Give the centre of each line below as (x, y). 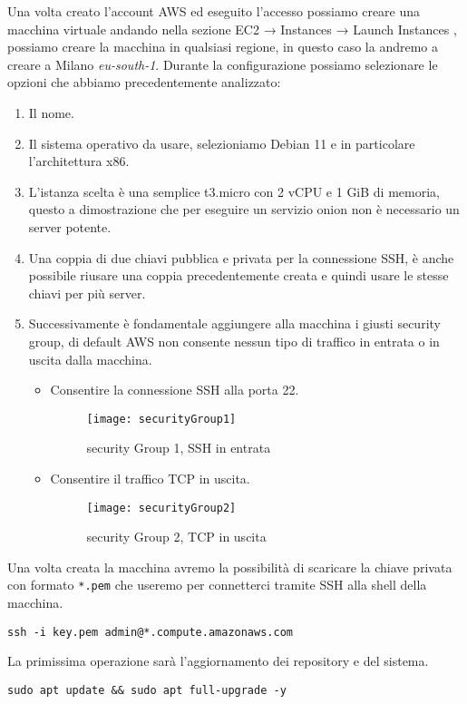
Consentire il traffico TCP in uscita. (150, 478)
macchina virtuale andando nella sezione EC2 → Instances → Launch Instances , (232, 29)
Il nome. (51, 112)
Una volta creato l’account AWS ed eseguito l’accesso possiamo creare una (214, 11)
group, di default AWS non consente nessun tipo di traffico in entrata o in (234, 341)
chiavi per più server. (87, 293)
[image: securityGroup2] (161, 508)
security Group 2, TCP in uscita (176, 537)
